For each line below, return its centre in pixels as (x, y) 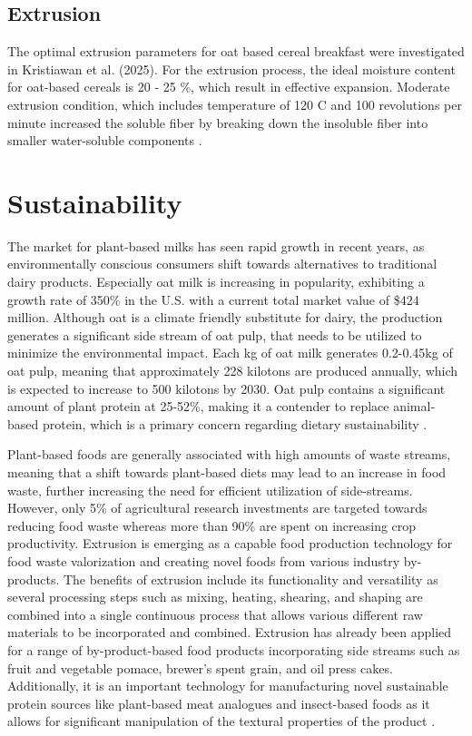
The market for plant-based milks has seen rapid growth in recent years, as (216, 245)
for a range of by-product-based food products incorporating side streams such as (234, 649)
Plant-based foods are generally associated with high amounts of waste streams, (229, 454)
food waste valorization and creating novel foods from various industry (204, 560)
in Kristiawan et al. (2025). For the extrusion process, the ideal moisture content (231, 69)
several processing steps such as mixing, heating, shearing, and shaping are (215, 597)
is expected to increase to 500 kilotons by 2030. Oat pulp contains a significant (226, 388)
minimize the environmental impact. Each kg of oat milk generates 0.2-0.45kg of (230, 353)
